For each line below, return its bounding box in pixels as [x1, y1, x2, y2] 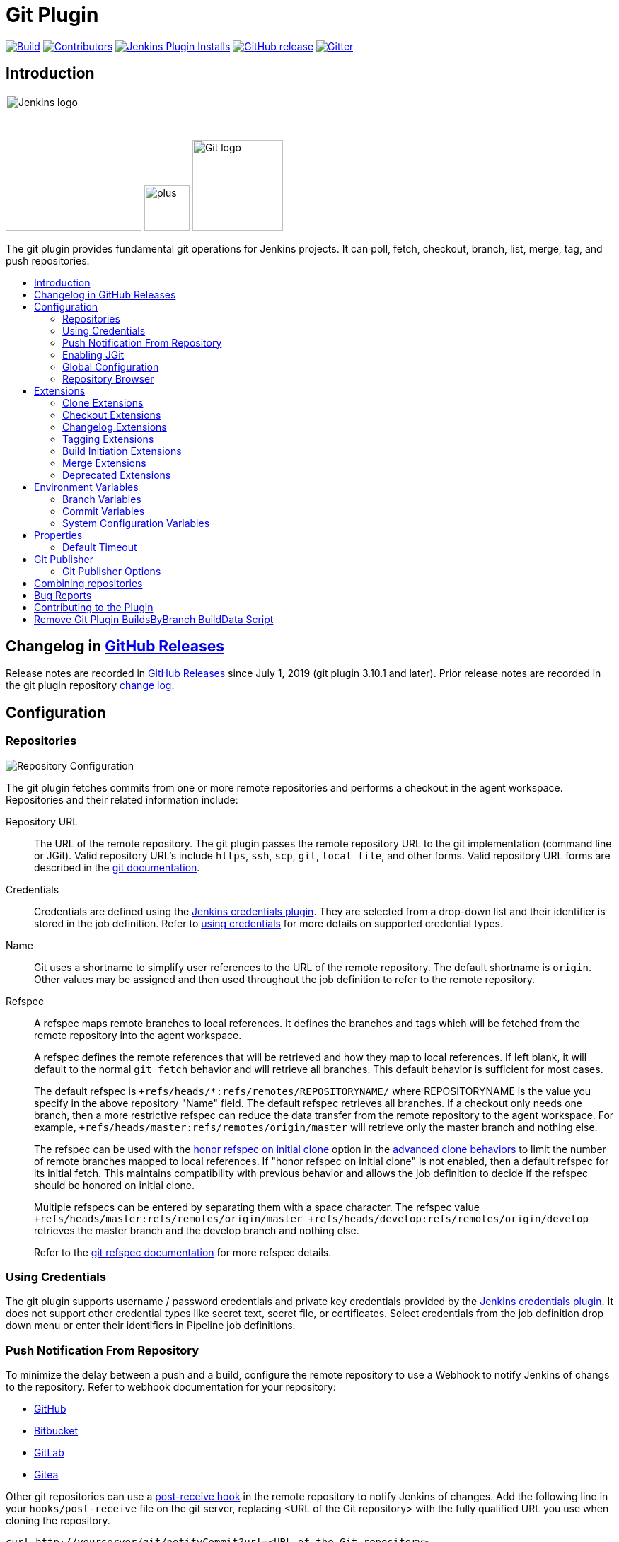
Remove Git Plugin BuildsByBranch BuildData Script [34, 613, 274, 625]
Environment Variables [34, 480, 139, 493]
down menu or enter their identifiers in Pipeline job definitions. [6, 1319, 296, 1332]
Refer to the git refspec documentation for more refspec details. [34, 1246, 332, 1258]
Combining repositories [34, 576, 143, 589]
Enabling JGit [62, 348, 125, 361]
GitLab [34, 1447, 64, 1459]
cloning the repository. [6, 1514, 110, 1527]
